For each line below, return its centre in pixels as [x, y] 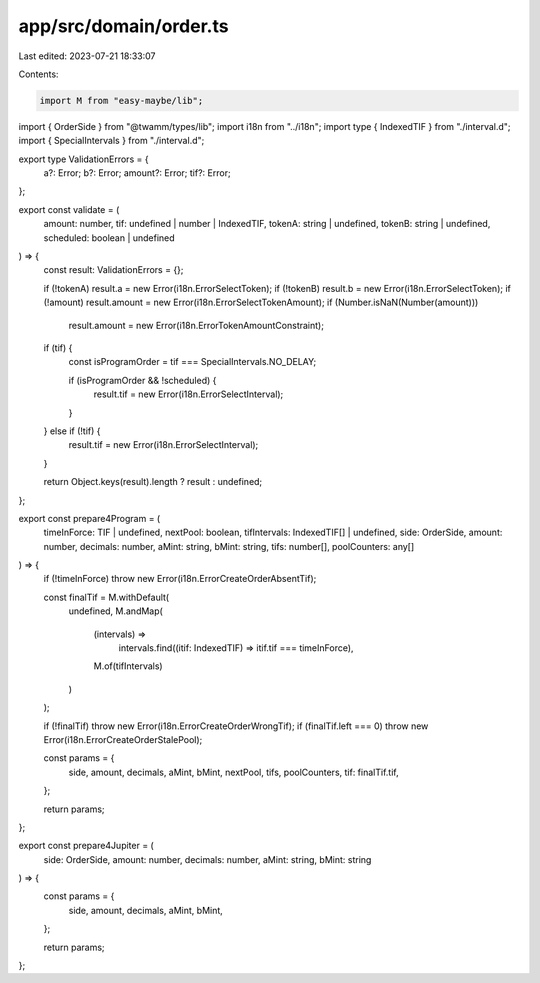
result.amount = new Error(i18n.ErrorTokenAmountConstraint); [196, 325]
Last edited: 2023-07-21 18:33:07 [87, 56]
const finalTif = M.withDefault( [106, 597]
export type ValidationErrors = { [83, 159]
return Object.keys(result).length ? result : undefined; [153, 482]
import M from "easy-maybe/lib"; [121, 100]
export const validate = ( [69, 209]
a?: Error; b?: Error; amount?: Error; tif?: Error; [137, 173]
